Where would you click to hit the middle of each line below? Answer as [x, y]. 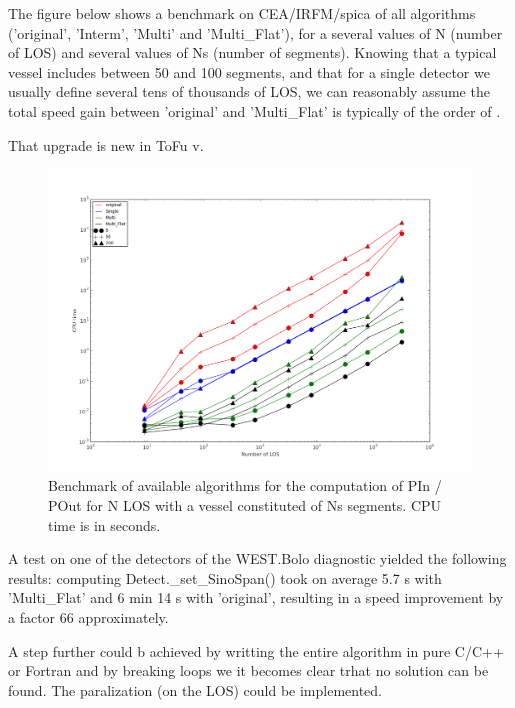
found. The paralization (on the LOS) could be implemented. [195, 689]
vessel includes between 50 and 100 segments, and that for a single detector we [249, 71]
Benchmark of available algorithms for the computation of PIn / [245, 485]
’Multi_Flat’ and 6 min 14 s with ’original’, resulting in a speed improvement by [256, 597]
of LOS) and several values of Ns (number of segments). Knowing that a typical [252, 52]
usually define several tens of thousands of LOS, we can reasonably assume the [249, 91]
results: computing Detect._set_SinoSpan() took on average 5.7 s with [225, 577]
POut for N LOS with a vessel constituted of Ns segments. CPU [245, 505]
